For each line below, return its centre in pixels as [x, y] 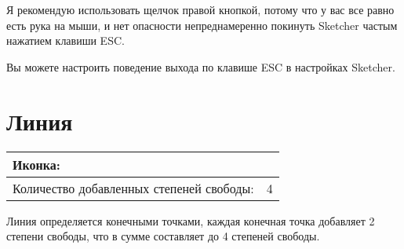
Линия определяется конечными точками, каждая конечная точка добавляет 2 [191, 220]
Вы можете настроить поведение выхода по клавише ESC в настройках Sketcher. [201, 66]
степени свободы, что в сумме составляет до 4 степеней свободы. [163, 236]
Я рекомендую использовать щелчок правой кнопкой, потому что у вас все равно [200, 9]
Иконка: [36, 164]
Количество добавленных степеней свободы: [133, 188]
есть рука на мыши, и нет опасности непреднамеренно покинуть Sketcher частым [202, 25]
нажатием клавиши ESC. [66, 40]
